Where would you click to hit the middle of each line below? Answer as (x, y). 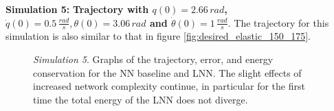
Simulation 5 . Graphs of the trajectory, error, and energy (153, 59)
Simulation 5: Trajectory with (77, 9)
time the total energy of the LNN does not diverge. (141, 99)
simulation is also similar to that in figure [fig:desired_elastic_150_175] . (158, 36)
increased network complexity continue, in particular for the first (169, 86)
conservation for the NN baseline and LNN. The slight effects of (167, 72)
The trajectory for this (281, 22)
